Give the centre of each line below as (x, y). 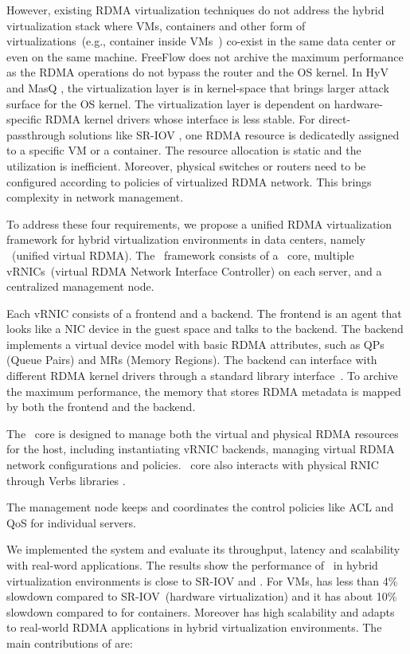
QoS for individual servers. (71, 522)
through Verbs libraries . (66, 480)
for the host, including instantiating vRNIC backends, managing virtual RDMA (201, 449)
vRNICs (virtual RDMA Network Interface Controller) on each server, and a (194, 270)
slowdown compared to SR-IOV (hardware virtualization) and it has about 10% (202, 596)
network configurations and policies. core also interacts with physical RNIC (193, 465)
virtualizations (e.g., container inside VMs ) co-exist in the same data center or (201, 41)
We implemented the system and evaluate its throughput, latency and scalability (203, 549)
